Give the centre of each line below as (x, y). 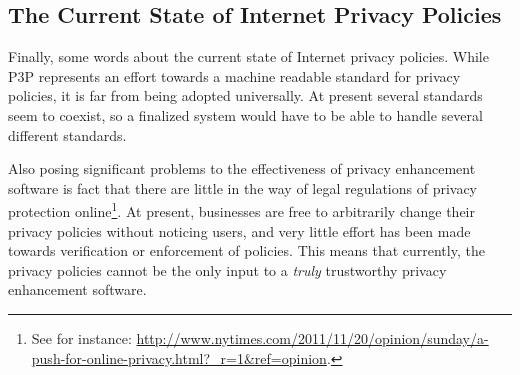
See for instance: (81, 337)
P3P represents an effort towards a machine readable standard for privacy (234, 75)
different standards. (67, 134)
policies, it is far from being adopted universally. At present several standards (245, 95)
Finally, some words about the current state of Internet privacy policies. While (248, 56)
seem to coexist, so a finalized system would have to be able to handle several (245, 114)
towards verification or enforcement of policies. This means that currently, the (246, 250)
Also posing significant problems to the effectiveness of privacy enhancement (242, 168)
